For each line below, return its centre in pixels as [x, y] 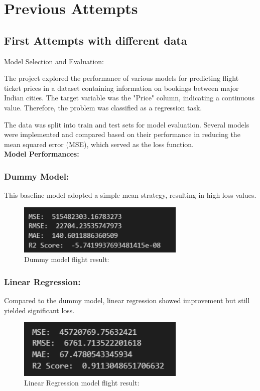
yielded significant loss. [39, 310]
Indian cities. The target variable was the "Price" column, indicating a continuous [129, 98]
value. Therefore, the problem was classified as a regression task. [103, 107]
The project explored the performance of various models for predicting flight [121, 78]
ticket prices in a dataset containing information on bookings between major [121, 88]
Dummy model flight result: [67, 259]
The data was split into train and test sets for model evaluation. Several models [127, 124]
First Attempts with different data [96, 40]
